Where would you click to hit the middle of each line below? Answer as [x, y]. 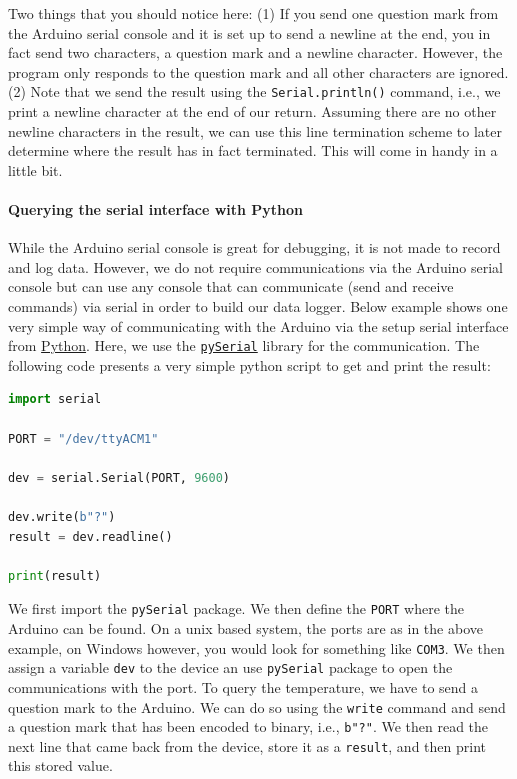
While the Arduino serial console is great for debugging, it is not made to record [254, 247]
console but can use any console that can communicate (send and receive [231, 286]
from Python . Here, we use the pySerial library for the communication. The [244, 345]
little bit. [35, 169]
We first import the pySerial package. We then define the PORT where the [236, 608]
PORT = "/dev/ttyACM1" [83, 438]
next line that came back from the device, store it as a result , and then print [247, 745]
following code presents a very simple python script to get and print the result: [249, 364]
